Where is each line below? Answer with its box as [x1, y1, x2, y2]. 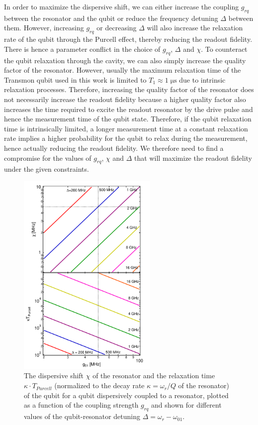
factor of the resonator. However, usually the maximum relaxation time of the [4, 65, 241, 75]
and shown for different [151, 400, 222, 410]
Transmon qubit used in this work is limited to [4, 74, 147, 85]
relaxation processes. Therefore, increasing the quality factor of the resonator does [4, 84, 254, 95]
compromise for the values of [4, 152, 91, 163]
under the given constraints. [4, 164, 89, 174]
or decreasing [96, 22, 137, 33]
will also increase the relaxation [147, 22, 243, 33]
